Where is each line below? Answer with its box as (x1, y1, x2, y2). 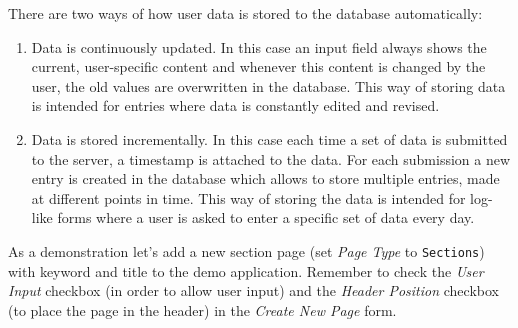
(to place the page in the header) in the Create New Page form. (8, 299, 397, 320)
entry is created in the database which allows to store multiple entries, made (31, 168, 500, 189)
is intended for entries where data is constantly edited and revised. (31, 95, 440, 116)
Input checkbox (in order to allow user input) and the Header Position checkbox (8, 280, 499, 301)
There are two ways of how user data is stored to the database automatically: (8, 3, 483, 23)
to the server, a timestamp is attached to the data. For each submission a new (31, 148, 511, 169)
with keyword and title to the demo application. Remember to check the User (8, 260, 484, 281)
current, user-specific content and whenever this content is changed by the (31, 56, 486, 77)
